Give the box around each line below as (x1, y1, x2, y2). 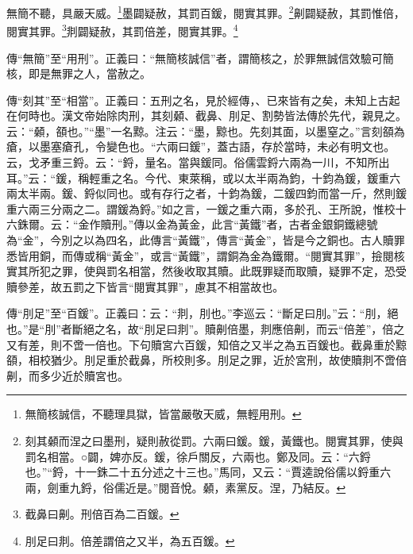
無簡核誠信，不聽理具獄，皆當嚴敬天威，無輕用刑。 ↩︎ (25, 406, 302, 422)
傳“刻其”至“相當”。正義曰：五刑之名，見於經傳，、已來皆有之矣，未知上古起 (6, 91, 400, 108)
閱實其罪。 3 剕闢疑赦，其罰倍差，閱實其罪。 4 (6, 21, 238, 39)
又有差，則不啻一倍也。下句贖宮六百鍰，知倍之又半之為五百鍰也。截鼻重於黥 (6, 336, 407, 352)
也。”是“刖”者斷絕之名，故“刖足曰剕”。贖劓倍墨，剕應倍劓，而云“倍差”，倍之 (6, 321, 405, 337)
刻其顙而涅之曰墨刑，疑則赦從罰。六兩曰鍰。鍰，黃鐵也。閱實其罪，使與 (25, 432, 403, 448)
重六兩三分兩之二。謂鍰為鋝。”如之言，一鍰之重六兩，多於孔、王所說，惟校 (6, 200, 396, 217)
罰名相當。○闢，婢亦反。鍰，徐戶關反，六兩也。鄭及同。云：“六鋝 (25, 448, 371, 464)
